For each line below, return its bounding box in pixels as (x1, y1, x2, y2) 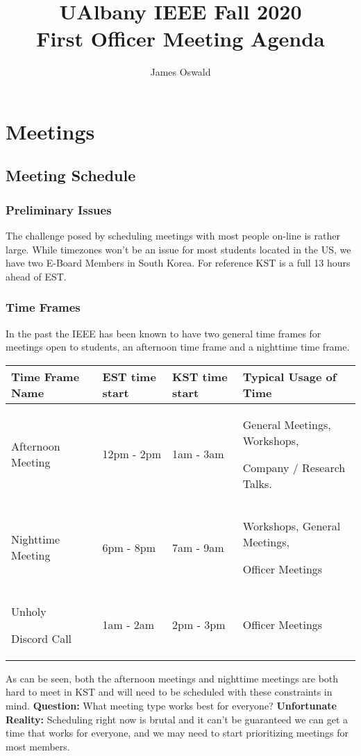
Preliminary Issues (6, 201, 112, 218)
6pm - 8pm (102, 539, 156, 555)
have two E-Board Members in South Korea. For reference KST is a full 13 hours (6, 255, 351, 270)
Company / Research (242, 459, 346, 476)
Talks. (242, 475, 272, 492)
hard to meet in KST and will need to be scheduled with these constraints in (6, 684, 333, 699)
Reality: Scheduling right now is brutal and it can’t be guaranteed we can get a (6, 712, 349, 726)
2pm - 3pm (172, 616, 226, 633)
